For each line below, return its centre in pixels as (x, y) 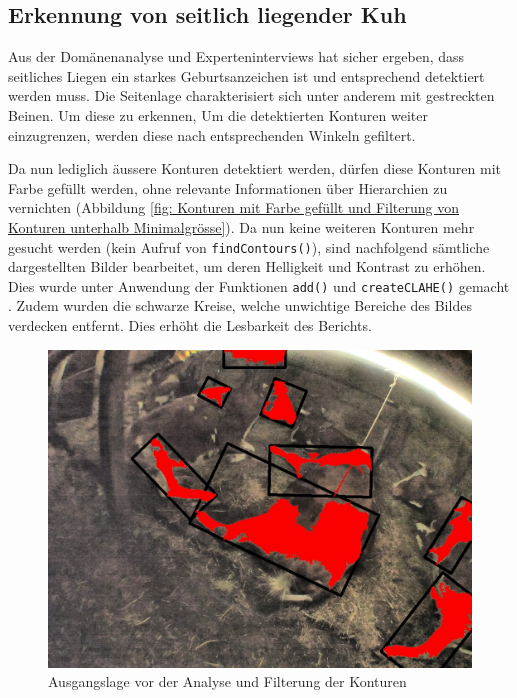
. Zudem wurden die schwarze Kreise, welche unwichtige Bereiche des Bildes (240, 305)
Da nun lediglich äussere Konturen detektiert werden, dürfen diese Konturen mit (255, 168)
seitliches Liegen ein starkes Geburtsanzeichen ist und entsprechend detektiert (246, 75)
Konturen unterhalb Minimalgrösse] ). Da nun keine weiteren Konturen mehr (241, 226)
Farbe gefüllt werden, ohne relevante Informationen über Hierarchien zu (228, 187)
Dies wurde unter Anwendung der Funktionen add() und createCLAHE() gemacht (259, 285)
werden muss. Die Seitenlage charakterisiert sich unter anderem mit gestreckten (251, 95)
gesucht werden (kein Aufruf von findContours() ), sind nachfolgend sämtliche (249, 246)
